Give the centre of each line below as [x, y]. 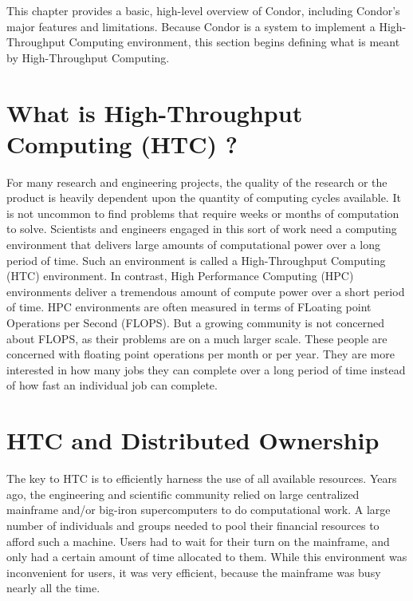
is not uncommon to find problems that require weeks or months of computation [203, 213]
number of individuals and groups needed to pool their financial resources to [193, 525]
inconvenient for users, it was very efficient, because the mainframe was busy [194, 572]
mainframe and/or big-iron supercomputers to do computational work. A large [199, 510]
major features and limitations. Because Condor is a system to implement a [191, 26]
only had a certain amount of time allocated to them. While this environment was [207, 557]
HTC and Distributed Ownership [193, 440]
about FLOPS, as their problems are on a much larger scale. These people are [197, 338]
